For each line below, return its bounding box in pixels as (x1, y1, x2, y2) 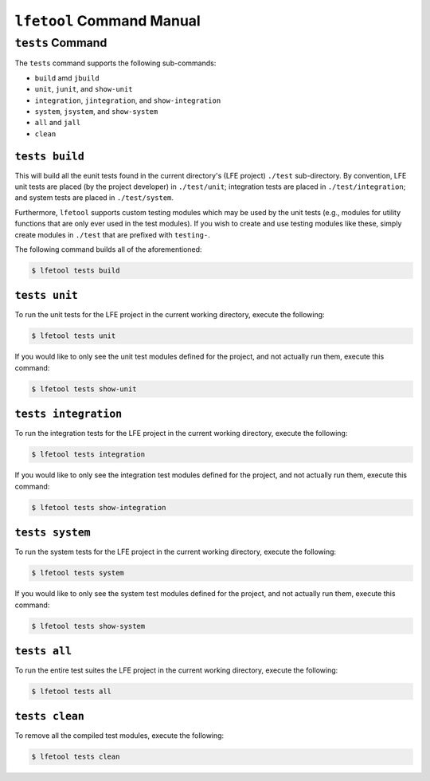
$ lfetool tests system (31, 568, 125, 578)
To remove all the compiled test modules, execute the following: (14, 731, 225, 740)
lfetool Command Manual (14, 12, 201, 29)
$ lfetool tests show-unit (31, 384, 137, 394)
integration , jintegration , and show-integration (34, 96, 221, 105)
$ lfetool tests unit (31, 332, 116, 340)
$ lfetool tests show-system (31, 622, 146, 630)
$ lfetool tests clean (31, 752, 120, 761)
